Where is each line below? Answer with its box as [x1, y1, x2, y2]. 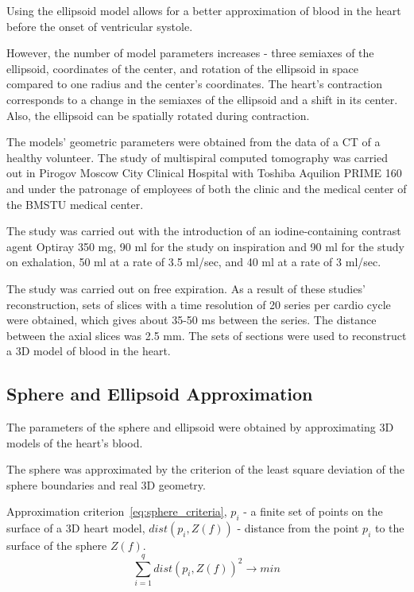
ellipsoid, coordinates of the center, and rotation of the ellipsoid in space [6, 60, 359, 76]
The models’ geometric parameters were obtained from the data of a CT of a [6, 133, 381, 150]
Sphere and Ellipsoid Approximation [6, 381, 313, 406]
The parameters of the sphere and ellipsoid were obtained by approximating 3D [6, 419, 394, 435]
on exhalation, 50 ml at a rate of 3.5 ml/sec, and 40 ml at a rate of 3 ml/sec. [6, 253, 381, 270]
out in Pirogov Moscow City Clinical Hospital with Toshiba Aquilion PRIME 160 [6, 164, 402, 181]
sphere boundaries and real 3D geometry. [6, 476, 206, 493]
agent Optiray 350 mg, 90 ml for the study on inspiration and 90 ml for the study [6, 238, 404, 254]
